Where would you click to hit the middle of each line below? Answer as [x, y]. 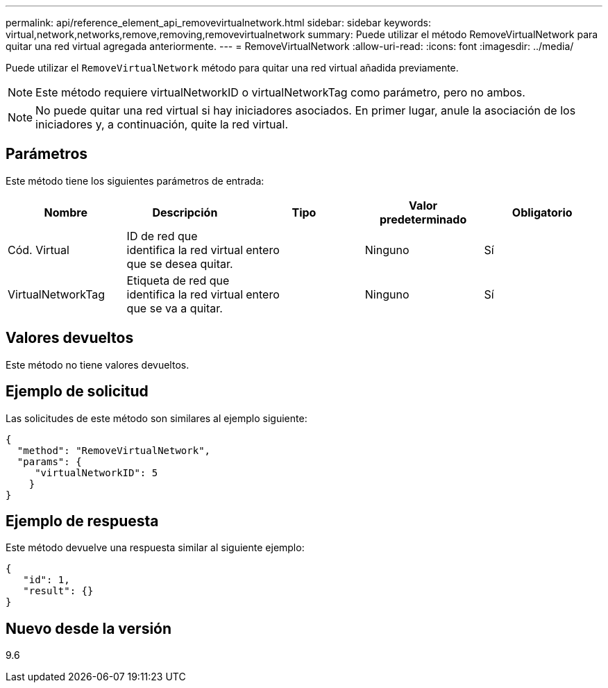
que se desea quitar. [180, 263]
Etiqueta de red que [178, 280]
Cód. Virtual [39, 250]
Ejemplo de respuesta [82, 521]
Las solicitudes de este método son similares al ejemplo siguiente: [157, 418]
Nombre [66, 212]
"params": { [49, 461]
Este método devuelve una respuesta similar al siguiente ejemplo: [155, 548]
